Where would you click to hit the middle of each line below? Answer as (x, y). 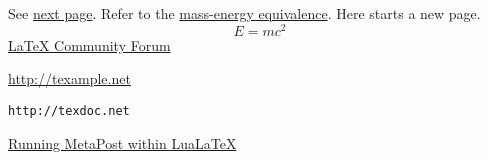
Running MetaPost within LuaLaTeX (122, 142)
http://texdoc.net (69, 110)
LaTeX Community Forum (89, 44)
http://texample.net (69, 78)
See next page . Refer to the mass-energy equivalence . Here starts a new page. (244, 13)
